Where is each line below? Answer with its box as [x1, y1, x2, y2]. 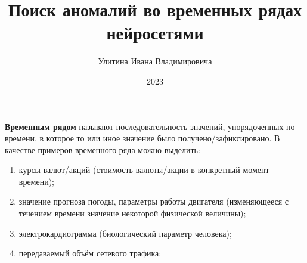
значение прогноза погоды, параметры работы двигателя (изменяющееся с [18, 195, 289, 208]
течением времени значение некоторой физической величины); [18, 207, 246, 219]
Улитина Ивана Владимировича [98, 55, 212, 67]
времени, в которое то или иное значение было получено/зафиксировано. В [5, 132, 280, 144]
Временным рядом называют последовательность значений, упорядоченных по [5, 120, 295, 132]
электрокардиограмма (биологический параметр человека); [18, 227, 232, 239]
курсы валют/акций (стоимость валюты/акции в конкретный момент [18, 163, 269, 176]
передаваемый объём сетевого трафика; [18, 247, 162, 259]
